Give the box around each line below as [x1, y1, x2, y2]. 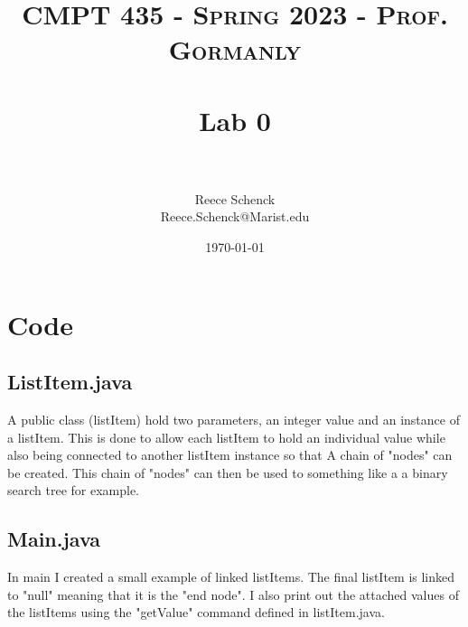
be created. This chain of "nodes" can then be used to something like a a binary [7, 463, 448, 482]
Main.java [7, 525, 101, 553]
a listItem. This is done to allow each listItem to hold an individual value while [7, 427, 445, 446]
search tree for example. [7, 481, 140, 500]
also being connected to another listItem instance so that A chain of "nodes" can [7, 445, 453, 464]
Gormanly [168, 31, 302, 68]
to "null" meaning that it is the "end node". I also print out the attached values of [7, 585, 459, 604]
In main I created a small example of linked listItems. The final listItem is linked [7, 567, 455, 586]
